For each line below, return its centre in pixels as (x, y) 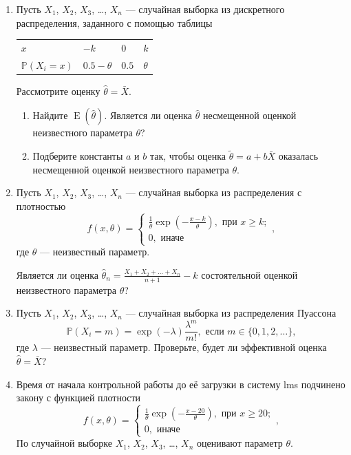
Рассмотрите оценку (58, 91)
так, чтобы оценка (188, 156)
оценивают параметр (240, 443)
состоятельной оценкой (249, 274)
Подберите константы (78, 156)
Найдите (50, 115)
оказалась (298, 156)
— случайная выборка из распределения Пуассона (231, 313)
